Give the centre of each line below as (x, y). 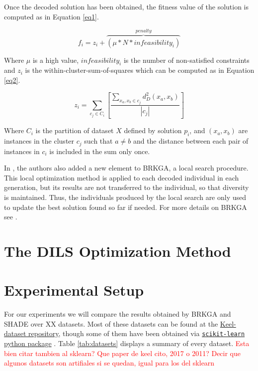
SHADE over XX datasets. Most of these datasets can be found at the (111, 323)
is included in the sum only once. (100, 151)
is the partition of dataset (75, 130)
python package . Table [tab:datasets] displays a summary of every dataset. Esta (127, 343)
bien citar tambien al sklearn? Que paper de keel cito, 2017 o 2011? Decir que (122, 353)
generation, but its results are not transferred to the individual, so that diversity (127, 187)
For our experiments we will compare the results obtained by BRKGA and (118, 314)
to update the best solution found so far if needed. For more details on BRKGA (126, 207)
